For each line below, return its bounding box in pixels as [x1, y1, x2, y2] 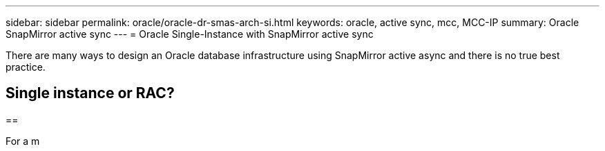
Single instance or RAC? [6, 84, 175, 102]
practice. [6, 61, 46, 73]
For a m [6, 135, 40, 147]
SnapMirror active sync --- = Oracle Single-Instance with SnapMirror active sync [6, 28, 374, 40]
